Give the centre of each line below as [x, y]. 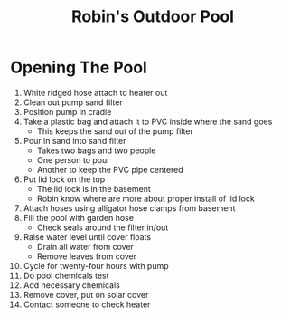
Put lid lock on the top [64, 179]
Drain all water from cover [85, 246]
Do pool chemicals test [66, 275]
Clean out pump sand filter [73, 102]
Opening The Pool [79, 67]
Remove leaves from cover [87, 256]
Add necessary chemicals [71, 285]
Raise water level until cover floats [87, 236]
